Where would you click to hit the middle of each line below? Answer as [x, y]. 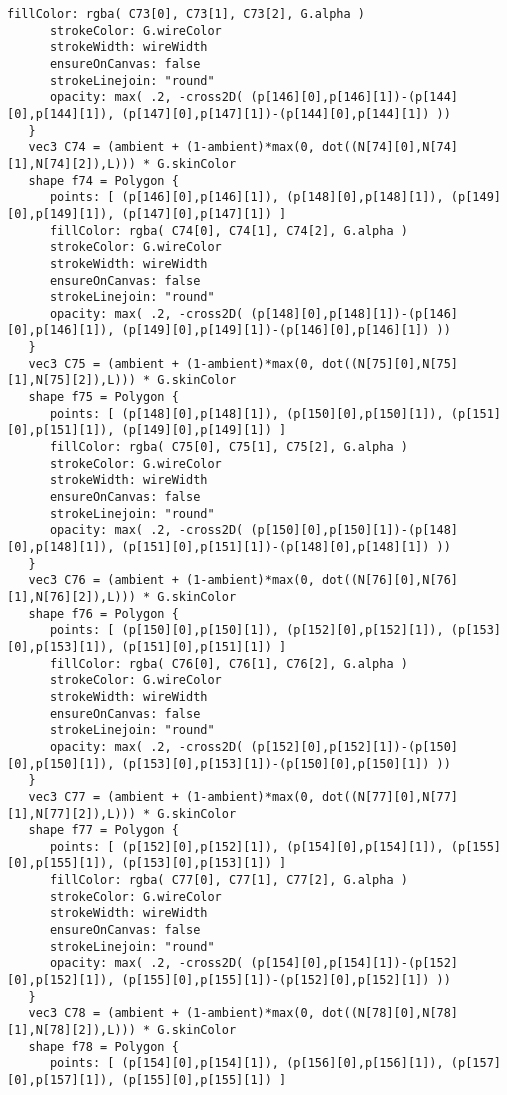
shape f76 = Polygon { [103, 613]
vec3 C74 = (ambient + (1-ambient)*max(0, [171, 147]
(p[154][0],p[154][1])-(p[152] [354, 963]
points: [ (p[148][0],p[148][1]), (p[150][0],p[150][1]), [246, 413]
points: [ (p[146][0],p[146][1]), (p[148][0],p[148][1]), [246, 197]
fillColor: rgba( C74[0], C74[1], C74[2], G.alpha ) [228, 230]
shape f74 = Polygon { [103, 180]
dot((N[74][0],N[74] [390, 147]
